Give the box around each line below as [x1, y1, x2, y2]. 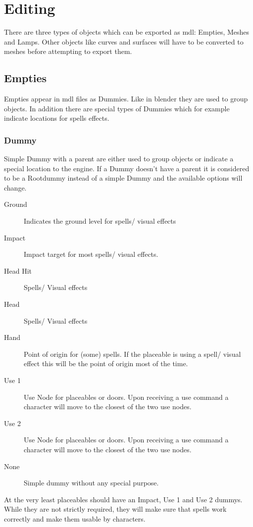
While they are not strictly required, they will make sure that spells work [4, 504, 227, 514]
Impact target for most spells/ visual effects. [24, 249, 158, 259]
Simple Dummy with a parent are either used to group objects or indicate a [4, 153, 234, 164]
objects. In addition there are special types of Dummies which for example [4, 103, 230, 113]
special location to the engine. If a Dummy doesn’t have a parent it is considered [4, 163, 250, 173]
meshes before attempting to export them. [4, 46, 132, 56]
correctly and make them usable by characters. [4, 513, 146, 524]
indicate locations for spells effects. [4, 113, 109, 123]
